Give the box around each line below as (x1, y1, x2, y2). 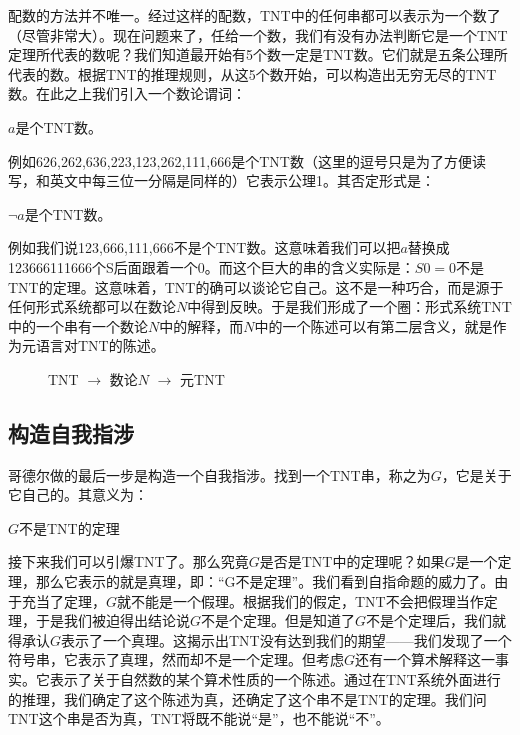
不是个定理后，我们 (366, 610, 493, 631)
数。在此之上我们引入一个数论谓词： (8, 83, 246, 104)
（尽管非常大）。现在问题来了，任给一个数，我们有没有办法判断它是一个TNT (8, 24, 508, 45)
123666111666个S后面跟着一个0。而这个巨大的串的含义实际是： (8, 256, 415, 277)
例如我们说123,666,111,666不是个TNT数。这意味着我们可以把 (8, 237, 401, 258)
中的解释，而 (159, 315, 244, 336)
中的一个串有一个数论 (8, 315, 148, 336)
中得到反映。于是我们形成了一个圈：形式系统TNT (187, 296, 512, 317)
